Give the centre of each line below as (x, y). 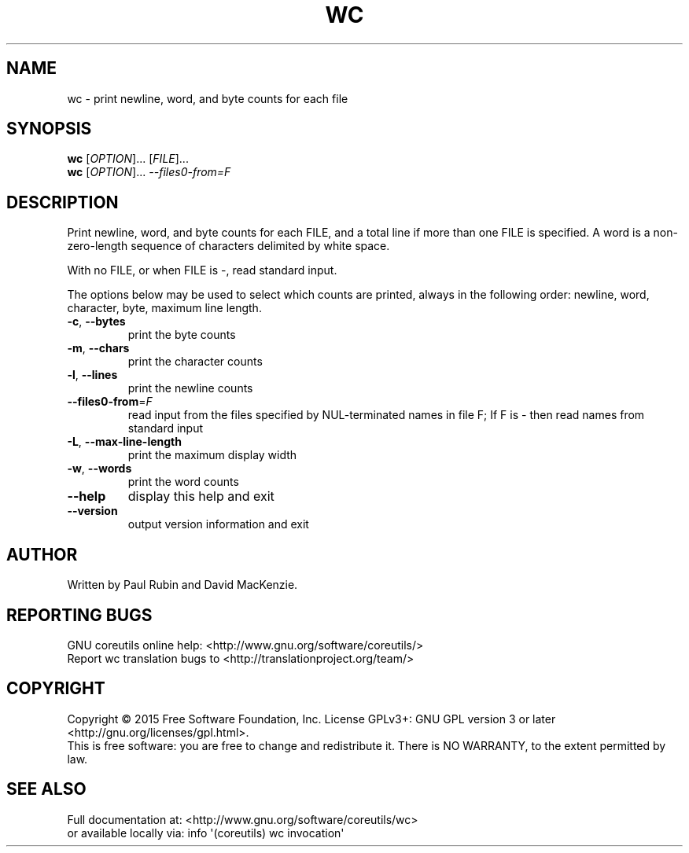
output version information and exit (218, 524)
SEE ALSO (46, 789)
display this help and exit (201, 496)
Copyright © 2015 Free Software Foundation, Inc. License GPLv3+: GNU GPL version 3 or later (311, 719)
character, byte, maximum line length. (164, 308)
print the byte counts (182, 335)
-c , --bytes (96, 322)
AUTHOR (42, 554)
